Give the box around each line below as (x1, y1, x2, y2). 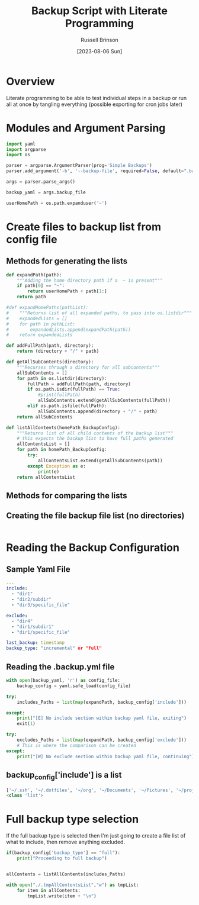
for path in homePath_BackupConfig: (17, 447, 108, 453)
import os (6, 152, 31, 158)
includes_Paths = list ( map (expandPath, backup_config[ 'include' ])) (17, 699, 187, 705)
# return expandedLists (6, 332, 73, 338)
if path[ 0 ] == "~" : (17, 283, 65, 289)
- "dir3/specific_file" (11, 602, 70, 608)
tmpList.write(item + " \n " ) (27, 893, 97, 899)
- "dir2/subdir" (11, 597, 52, 603)
